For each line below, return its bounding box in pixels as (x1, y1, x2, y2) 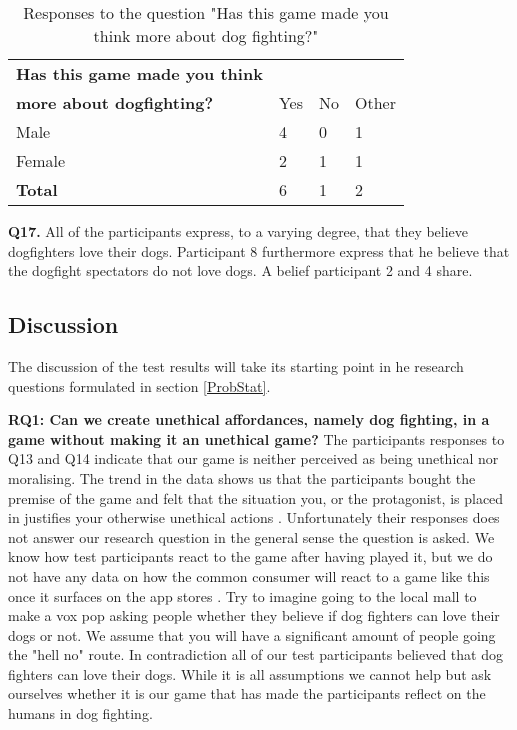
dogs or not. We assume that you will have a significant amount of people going (8, 624, 496, 645)
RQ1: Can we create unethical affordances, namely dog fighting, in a (8, 409, 490, 430)
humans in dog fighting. (8, 703, 153, 724)
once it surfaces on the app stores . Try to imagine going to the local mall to (8, 585, 477, 606)
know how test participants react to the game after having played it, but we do (8, 546, 493, 567)
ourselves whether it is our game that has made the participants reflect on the (8, 683, 486, 704)
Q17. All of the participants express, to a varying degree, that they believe (8, 221, 469, 241)
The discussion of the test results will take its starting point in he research (8, 355, 464, 376)
